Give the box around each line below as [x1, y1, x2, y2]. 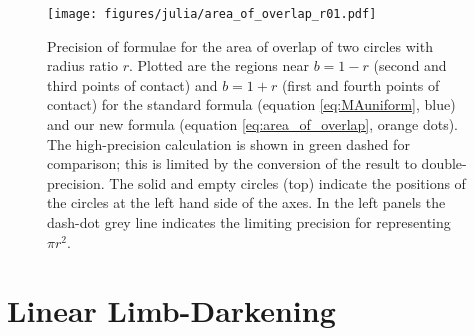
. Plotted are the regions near [128, 55, 310, 76]
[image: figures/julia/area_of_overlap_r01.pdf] [47, 7, 377, 21]
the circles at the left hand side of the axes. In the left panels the [47, 192, 446, 213]
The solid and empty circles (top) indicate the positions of [109, 172, 466, 193]
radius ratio [47, 55, 118, 76]
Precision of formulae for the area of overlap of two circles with [47, 35, 433, 56]
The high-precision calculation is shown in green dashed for [47, 133, 410, 154]
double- [421, 153, 467, 174]
